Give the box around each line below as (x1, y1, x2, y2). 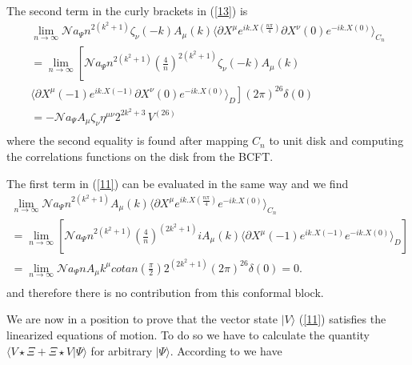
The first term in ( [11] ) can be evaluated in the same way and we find (6, 174, 349, 191)
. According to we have (170, 342, 282, 359)
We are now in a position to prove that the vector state (6, 311, 278, 327)
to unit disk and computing (269, 132, 404, 149)
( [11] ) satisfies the (298, 311, 386, 327)
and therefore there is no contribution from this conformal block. (6, 283, 324, 300)
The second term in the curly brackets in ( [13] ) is (6, 2, 248, 18)
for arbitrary (90, 342, 153, 359)
